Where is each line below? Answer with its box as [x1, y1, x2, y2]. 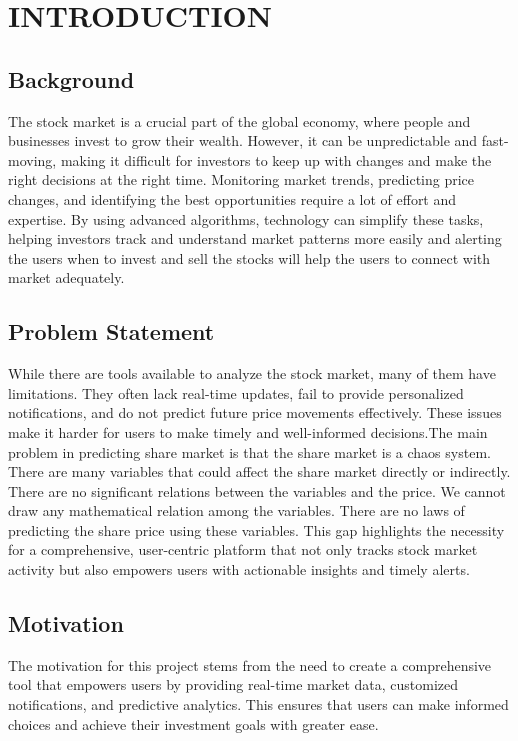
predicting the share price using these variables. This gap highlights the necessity [8, 519, 505, 540]
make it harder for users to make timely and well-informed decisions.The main [8, 421, 488, 442]
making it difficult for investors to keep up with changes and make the [60, 149, 492, 170]
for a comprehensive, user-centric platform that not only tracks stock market [8, 539, 478, 560]
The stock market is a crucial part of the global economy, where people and [8, 110, 471, 131]
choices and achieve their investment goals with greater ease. [8, 713, 379, 734]
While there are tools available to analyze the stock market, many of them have [8, 363, 496, 384]
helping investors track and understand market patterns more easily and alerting [8, 228, 502, 249]
